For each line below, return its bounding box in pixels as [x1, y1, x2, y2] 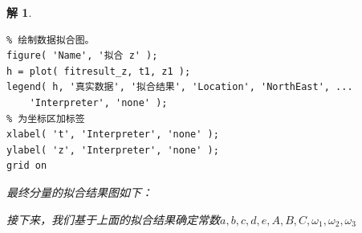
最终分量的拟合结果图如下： [6, 183, 153, 200]
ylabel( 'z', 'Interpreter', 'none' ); [6, 144, 219, 156]
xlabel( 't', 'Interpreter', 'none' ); [6, 129, 219, 141]
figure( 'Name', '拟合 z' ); [6, 50, 158, 62]
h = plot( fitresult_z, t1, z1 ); [6, 65, 191, 77]
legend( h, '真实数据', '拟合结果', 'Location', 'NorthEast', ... [6, 81, 353, 93]
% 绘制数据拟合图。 [6, 34, 95, 46]
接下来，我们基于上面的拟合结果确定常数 [6, 211, 220, 227]
